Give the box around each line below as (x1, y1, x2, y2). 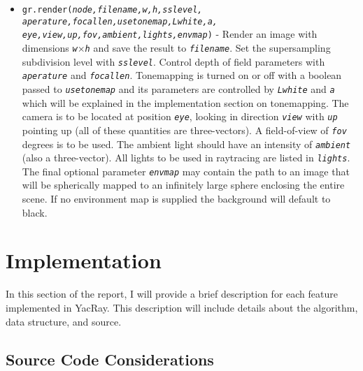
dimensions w (22, 40, 78, 54)
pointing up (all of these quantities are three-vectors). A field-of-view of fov (22, 122, 347, 137)
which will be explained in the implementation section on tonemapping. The (22, 95, 349, 110)
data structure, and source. (6, 314, 122, 328)
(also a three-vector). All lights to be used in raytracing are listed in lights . (22, 150, 350, 165)
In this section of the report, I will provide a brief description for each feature (6, 286, 338, 301)
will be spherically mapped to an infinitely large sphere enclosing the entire (22, 177, 345, 192)
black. (22, 205, 48, 219)
